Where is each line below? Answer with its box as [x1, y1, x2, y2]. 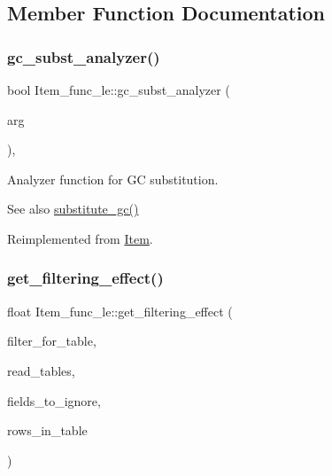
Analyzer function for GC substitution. [7, 169, 219, 188]
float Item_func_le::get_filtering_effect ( [7, 301, 233, 320]
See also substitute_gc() [7, 199, 139, 218]
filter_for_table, [7, 332, 97, 350]
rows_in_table [7, 421, 88, 440]
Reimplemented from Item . [7, 229, 153, 247]
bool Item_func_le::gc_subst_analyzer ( [7, 81, 230, 98]
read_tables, [7, 361, 75, 379]
